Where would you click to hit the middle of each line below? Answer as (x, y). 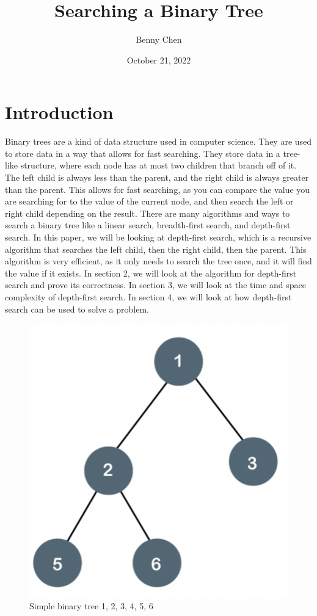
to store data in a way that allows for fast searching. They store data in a (143, 153)
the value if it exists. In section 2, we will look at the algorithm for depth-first (151, 273)
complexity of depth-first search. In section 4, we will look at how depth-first (148, 296)
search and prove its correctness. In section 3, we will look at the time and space (155, 285)
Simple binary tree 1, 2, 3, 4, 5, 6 (91, 606)
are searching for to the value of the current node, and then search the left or (149, 201)
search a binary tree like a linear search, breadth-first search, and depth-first (148, 225)
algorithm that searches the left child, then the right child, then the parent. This (156, 249)
